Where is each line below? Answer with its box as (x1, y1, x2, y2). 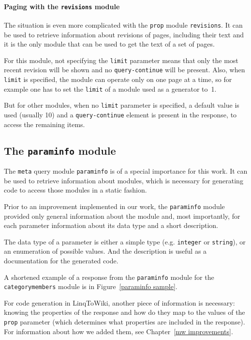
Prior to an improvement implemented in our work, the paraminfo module (4, 201, 225, 211)
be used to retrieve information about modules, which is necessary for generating (4, 175, 243, 185)
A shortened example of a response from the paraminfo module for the (4, 272, 214, 282)
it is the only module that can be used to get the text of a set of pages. (4, 39, 215, 49)
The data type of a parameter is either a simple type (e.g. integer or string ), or (4, 236, 246, 246)
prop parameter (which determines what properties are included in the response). (4, 317, 245, 327)
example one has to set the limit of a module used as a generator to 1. (4, 83, 217, 94)
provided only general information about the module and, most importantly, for (4, 210, 240, 221)
